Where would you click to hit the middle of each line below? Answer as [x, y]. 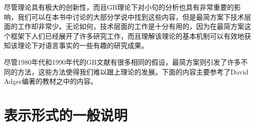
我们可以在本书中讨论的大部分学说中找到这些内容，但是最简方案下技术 [131, 16]
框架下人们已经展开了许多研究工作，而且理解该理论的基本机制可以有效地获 [131, 36]
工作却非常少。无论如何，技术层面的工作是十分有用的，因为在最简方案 [131, 26]
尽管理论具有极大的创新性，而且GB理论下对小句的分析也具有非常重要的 [119, 7]
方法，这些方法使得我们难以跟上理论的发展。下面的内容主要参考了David [133, 71]
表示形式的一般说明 [66, 114]
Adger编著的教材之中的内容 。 [51, 81]
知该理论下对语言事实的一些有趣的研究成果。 [76, 45]
